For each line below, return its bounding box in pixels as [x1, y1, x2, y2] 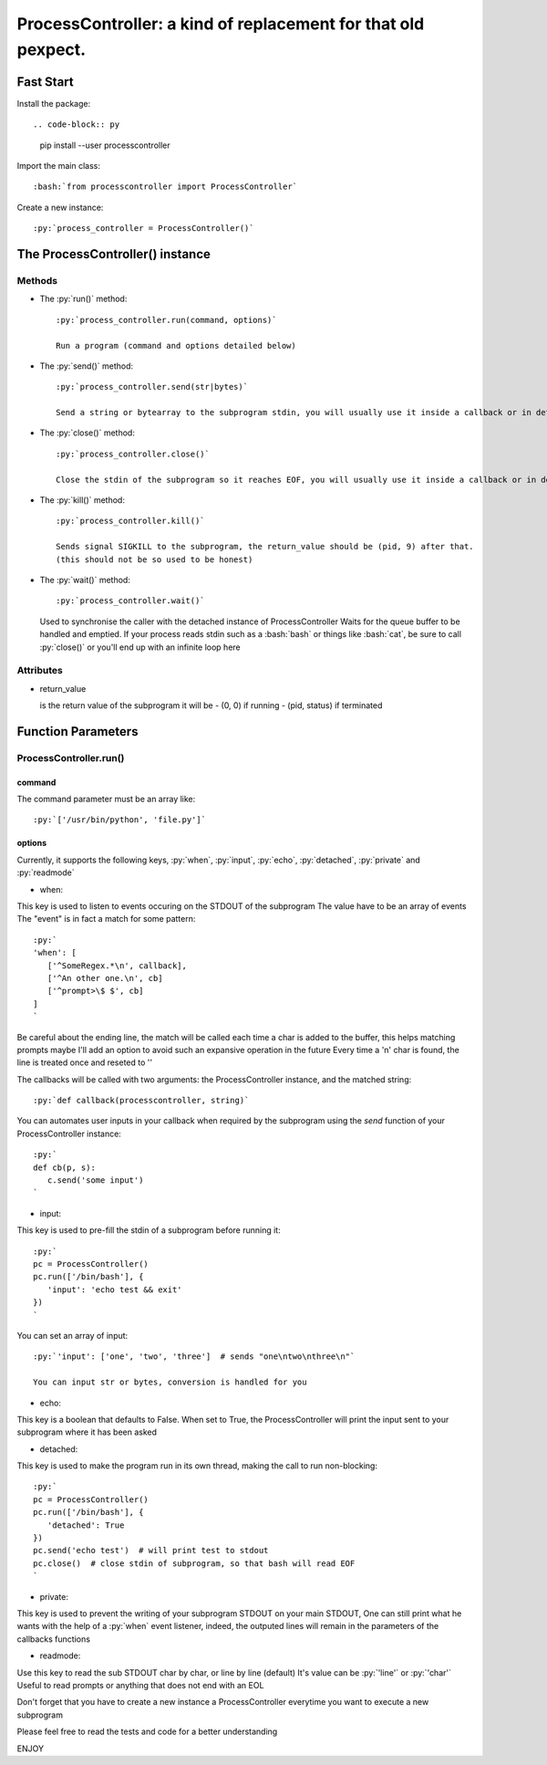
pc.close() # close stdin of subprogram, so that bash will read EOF [33, 1558, 356, 1569]
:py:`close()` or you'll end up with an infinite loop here [39, 642, 241, 653]
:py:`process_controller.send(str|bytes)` [56, 381, 249, 392]
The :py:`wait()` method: [39, 575, 131, 585]
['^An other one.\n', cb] [46, 973, 163, 983]
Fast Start [16, 74, 74, 89]
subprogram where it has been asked [16, 1426, 158, 1437]
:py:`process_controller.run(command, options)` [56, 315, 277, 325]
